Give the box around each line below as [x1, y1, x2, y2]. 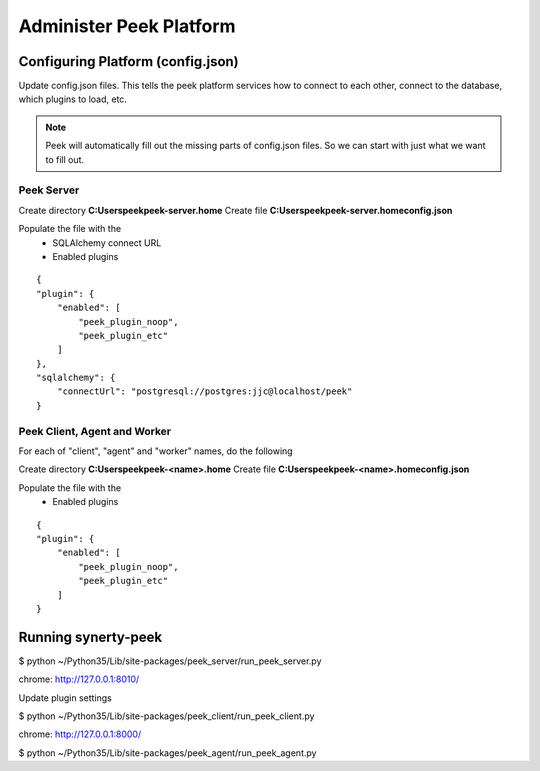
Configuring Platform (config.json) [18, 53, 239, 70]
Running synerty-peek [18, 628, 163, 645]
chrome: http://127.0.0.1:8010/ [18, 673, 140, 685]
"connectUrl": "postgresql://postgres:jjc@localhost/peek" [56, 386, 353, 397]
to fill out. [45, 153, 85, 165]
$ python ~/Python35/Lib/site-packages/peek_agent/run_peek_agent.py [18, 746, 317, 759]
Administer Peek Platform [18, 15, 236, 37]
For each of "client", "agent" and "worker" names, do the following [18, 445, 294, 457]
